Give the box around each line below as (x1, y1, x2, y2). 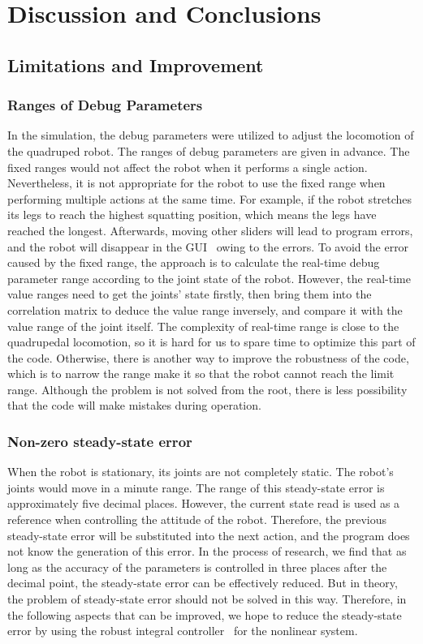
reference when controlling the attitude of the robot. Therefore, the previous (7, 511, 387, 528)
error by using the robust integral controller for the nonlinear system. (7, 622, 358, 639)
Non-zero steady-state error (7, 431, 192, 451)
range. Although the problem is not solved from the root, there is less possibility (7, 380, 408, 397)
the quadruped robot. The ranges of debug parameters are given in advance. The (7, 142, 410, 159)
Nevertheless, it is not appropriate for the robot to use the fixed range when (7, 174, 386, 191)
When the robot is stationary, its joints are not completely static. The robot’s (7, 463, 394, 480)
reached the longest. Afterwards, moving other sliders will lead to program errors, (7, 221, 413, 238)
